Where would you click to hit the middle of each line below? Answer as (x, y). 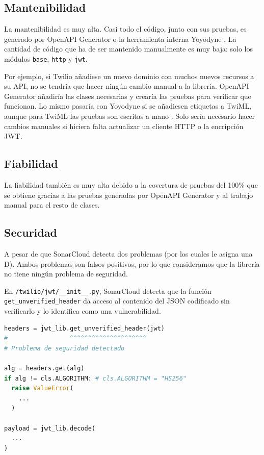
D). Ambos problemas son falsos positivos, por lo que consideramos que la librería (132, 263)
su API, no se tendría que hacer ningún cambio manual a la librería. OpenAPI (127, 86)
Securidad (31, 232)
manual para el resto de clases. (52, 205)
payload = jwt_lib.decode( (50, 428)
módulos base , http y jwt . (46, 58)
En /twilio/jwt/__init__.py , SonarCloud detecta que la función (108, 290)
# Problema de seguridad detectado (64, 348)
